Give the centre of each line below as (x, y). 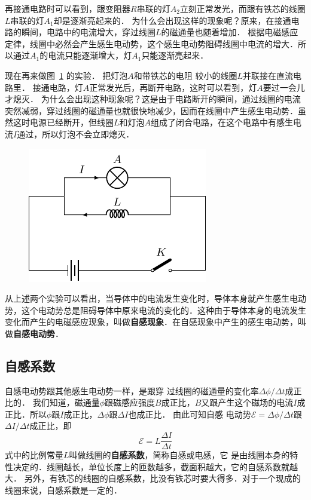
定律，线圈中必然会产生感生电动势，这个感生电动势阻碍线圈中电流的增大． (151, 43)
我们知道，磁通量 (66, 402)
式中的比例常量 (34, 455)
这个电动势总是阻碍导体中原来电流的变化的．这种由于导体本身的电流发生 (164, 310)
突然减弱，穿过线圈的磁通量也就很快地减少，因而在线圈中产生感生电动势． (151, 110)
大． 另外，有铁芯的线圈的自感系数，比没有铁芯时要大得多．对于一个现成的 (153, 478)
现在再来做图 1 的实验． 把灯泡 (66, 75)
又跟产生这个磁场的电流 (247, 402)
